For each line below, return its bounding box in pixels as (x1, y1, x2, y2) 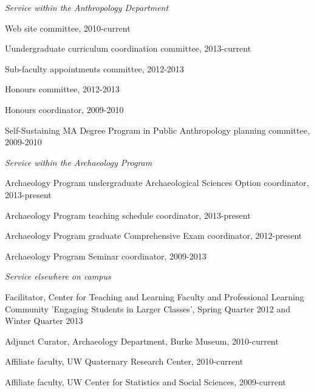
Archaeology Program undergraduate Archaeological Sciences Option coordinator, (5, 176, 309, 189)
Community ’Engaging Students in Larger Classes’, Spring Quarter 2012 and (5, 302, 290, 315)
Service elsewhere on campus (5, 270, 111, 283)
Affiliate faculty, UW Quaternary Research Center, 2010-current (5, 355, 244, 368)
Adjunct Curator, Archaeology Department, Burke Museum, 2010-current (5, 334, 279, 347)
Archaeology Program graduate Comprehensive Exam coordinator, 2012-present (5, 229, 302, 242)
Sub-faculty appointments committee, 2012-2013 (5, 62, 184, 75)
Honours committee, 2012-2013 (5, 83, 120, 95)
